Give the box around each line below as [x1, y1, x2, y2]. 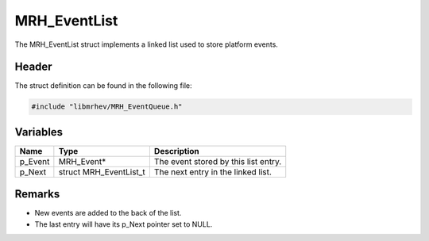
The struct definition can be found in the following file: [14, 81, 192, 90]
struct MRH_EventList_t [58, 166, 146, 178]
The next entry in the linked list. [153, 166, 272, 178]
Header [14, 60, 52, 74]
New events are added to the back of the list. [34, 208, 182, 218]
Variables [14, 125, 64, 139]
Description [153, 145, 200, 156]
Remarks [14, 187, 60, 201]
